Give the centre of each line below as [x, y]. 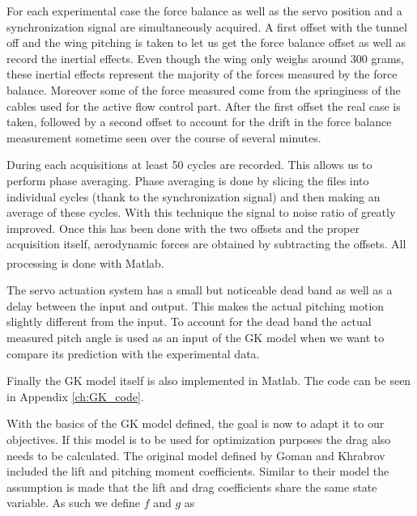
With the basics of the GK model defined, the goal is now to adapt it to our [196, 423]
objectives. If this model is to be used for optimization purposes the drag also [199, 439]
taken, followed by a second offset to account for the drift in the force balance [199, 122]
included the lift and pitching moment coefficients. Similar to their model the [198, 471]
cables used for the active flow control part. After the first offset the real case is [204, 106]
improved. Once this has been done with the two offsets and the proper [183, 228]
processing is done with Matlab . [85, 262]
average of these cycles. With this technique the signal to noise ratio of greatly [201, 212]
